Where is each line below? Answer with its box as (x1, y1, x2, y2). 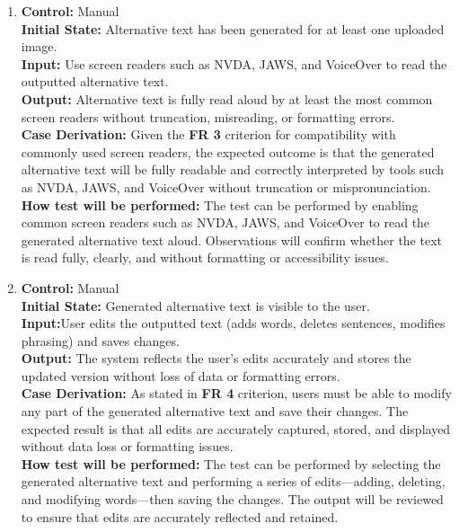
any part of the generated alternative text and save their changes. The (21, 402, 409, 421)
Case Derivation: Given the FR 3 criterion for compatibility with (21, 125, 396, 144)
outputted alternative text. (21, 72, 169, 91)
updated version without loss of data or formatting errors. (21, 366, 340, 385)
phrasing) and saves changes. (21, 331, 180, 350)
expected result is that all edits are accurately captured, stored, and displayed (21, 419, 451, 438)
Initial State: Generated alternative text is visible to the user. (21, 296, 370, 315)
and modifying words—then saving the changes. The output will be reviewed (21, 490, 444, 509)
